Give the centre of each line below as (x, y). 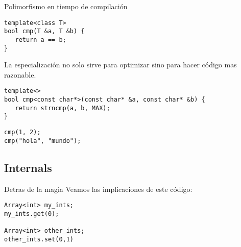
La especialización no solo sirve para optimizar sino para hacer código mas (120, 65)
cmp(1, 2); (22, 132)
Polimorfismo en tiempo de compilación (66, 6)
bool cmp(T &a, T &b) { (44, 31)
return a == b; (41, 40)
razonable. (20, 74)
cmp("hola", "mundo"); (43, 141)
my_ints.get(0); (32, 214)
